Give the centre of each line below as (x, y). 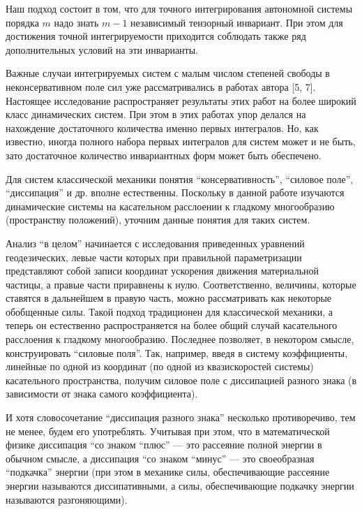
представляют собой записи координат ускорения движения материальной (163, 271)
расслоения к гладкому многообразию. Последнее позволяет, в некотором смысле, (180, 339)
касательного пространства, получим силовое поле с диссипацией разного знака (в (181, 380)
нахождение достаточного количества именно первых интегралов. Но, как (162, 127)
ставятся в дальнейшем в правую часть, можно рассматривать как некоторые (169, 298)
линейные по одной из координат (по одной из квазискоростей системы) (160, 366)
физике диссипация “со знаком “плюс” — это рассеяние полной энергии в (164, 445)
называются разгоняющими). (67, 499)
